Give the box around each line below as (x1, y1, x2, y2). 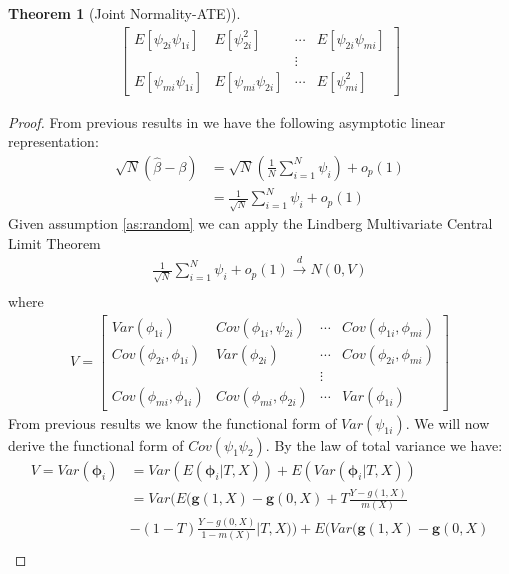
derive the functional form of (8, 434, 184, 455)
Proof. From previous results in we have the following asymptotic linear (8, 111, 446, 132)
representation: (8, 131, 99, 152)
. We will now (405, 412, 490, 433)
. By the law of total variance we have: (265, 434, 503, 455)
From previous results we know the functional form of (8, 412, 337, 433)
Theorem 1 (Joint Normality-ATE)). (8, 3, 241, 23)
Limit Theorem (8, 232, 101, 253)
